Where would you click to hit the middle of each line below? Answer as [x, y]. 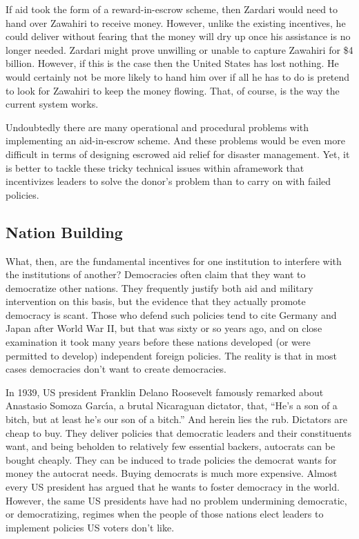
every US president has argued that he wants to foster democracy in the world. [173, 487]
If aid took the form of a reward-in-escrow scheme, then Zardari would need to [172, 9]
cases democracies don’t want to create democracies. [116, 369]
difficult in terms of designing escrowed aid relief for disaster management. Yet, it [178, 154]
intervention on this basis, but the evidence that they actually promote [156, 301]
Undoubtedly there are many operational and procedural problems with [157, 127]
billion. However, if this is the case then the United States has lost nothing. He [172, 63]
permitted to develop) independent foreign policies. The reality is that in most [171, 355]
